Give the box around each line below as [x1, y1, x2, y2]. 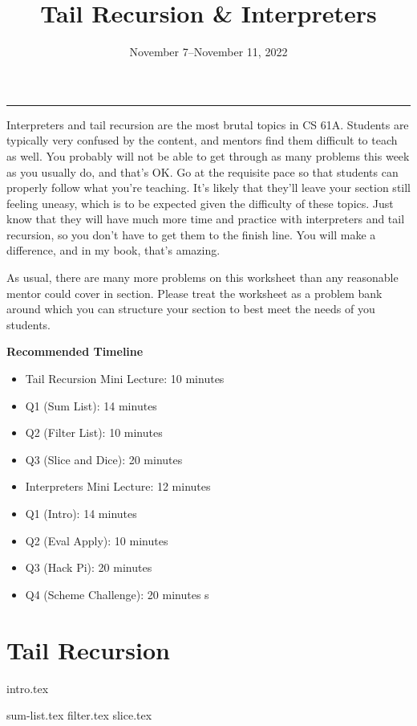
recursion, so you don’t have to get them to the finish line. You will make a [6, 226, 376, 243]
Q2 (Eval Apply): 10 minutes [25, 532, 168, 549]
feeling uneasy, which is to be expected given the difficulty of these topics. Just [6, 194, 394, 211]
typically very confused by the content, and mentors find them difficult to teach [6, 132, 398, 149]
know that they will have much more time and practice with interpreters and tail [6, 210, 405, 227]
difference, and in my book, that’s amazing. [6, 242, 221, 259]
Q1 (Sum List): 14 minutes [25, 397, 157, 414]
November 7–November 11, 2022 [129, 43, 288, 60]
